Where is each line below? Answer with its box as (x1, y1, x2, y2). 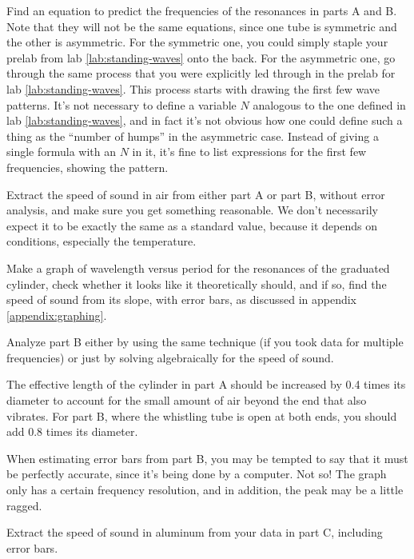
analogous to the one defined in (253, 96, 406, 113)
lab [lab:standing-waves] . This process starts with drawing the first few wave (6, 80, 380, 97)
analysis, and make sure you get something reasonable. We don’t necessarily (6, 202, 378, 218)
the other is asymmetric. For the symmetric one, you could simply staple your (6, 34, 388, 50)
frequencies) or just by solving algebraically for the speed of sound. (6, 349, 334, 365)
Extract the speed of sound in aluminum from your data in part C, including (6, 524, 383, 541)
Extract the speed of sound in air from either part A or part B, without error (6, 186, 385, 202)
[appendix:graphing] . (6, 306, 107, 323)
